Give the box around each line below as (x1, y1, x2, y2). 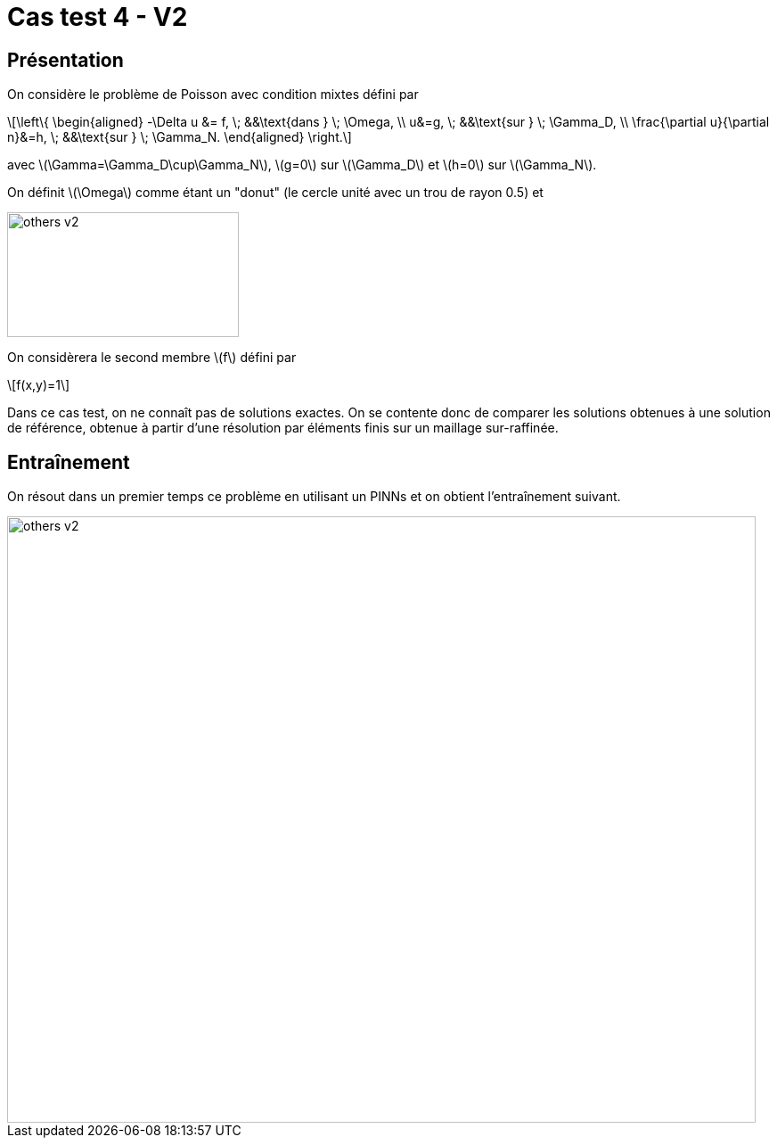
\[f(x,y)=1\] (7, 377, 70, 393)
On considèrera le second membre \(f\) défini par (7, 350, 297, 366)
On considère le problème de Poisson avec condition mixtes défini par (7, 86, 419, 103)
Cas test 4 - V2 (7, 2, 188, 32)
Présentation (7, 48, 124, 71)
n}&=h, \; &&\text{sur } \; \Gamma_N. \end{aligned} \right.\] (7, 129, 352, 145)
